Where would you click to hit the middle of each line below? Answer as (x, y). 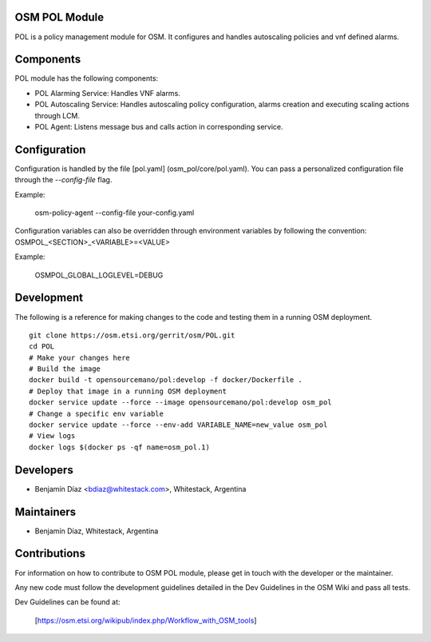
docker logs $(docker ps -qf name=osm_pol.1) (120, 447)
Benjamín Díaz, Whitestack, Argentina (97, 531)
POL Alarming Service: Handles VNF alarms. (108, 93)
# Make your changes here (80, 357)
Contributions (50, 554)
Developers (44, 470)
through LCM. (57, 115)
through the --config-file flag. (63, 180)
